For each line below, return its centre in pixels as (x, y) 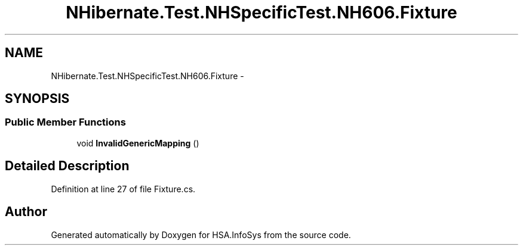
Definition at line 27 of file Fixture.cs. (123, 189)
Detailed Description (67, 166)
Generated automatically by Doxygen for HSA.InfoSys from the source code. (201, 235)
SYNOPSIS (37, 99)
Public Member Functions (65, 122)
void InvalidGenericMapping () (138, 143)
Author (26, 212)
